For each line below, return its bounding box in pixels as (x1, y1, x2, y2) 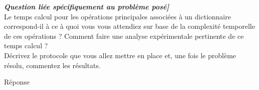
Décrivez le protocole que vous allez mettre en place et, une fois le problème (4, 50, 236, 60)
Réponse (4, 77, 30, 87)
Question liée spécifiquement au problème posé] (4, 1, 169, 11)
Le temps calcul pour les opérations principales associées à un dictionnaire (4, 11, 231, 21)
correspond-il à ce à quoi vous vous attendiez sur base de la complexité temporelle (4, 21, 255, 31)
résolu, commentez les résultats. (4, 60, 101, 70)
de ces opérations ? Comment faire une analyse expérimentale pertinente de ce (4, 30, 244, 41)
